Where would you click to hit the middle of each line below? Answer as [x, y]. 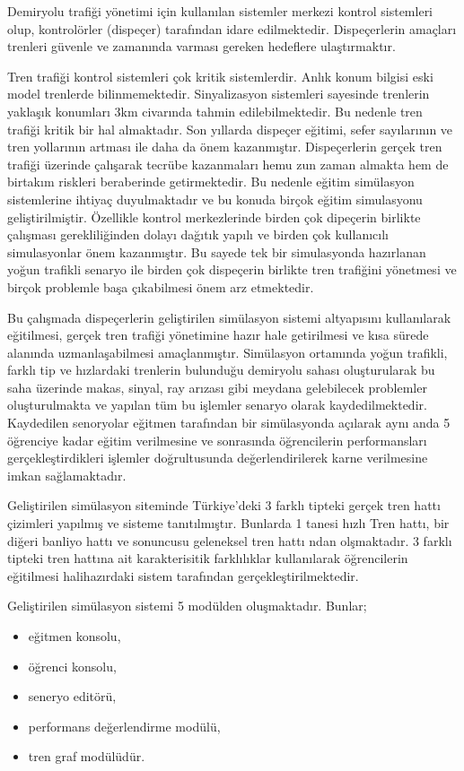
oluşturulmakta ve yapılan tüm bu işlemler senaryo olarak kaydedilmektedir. [217, 405]
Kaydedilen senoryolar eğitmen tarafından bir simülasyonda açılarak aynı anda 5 [229, 423]
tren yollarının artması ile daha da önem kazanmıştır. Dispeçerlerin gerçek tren [225, 147]
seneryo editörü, [72, 696]
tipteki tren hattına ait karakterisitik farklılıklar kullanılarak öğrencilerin [208, 558]
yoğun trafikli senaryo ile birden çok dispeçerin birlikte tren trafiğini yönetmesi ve [232, 269]
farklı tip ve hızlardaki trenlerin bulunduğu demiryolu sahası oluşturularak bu [221, 370]
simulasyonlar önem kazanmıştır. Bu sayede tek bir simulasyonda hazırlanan [217, 251]
